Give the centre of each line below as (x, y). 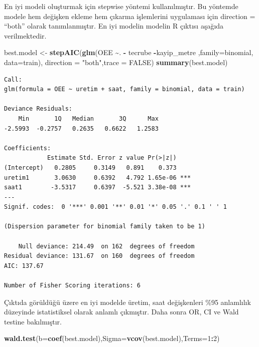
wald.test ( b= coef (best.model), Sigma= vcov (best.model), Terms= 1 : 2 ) (112, 338)
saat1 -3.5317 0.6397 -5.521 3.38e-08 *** (98, 188)
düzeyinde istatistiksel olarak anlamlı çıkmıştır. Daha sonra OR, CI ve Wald (121, 312)
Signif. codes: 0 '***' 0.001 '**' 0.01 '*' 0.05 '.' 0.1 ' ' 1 (115, 207)
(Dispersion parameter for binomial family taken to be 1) (105, 227)
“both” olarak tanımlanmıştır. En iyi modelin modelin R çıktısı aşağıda (114, 26)
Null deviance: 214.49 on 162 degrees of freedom (106, 246)
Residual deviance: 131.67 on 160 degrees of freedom (99, 256)
